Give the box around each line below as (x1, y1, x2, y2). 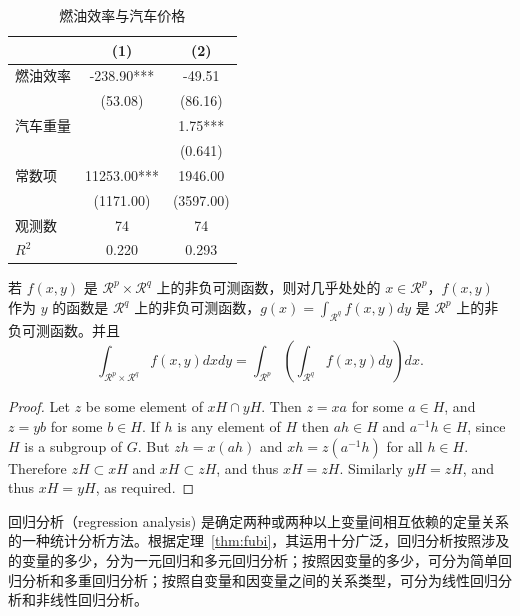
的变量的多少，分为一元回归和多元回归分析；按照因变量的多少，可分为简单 (8, 549, 498, 570)
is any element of (177, 416, 281, 437)
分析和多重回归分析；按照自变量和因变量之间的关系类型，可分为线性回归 (21, 569, 498, 590)
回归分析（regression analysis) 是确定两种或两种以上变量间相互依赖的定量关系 (8, 510, 509, 531)
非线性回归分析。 (35, 589, 148, 610)
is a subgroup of (24, 435, 123, 456)
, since (467, 416, 506, 437)
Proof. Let (8, 396, 70, 417)
